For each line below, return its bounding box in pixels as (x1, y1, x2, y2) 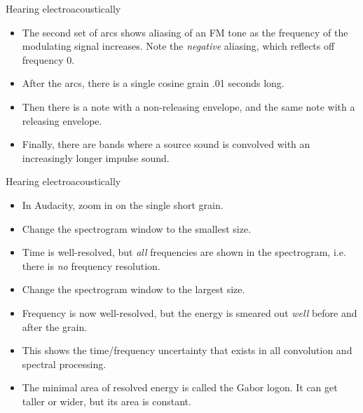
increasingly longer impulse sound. (22, 150, 170, 165)
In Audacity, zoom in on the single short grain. (22, 197, 224, 212)
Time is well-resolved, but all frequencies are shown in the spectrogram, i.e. (22, 245, 346, 259)
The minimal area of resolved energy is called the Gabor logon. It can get (22, 380, 338, 395)
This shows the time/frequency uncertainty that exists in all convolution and (22, 343, 352, 358)
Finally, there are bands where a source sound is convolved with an (22, 137, 310, 151)
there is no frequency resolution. (22, 258, 160, 273)
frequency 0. (22, 52, 75, 67)
